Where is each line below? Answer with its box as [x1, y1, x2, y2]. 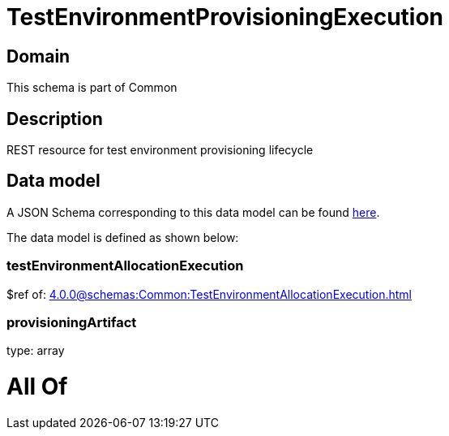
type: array [6, 343, 65, 358]
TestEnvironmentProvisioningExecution [6, 3, 444, 31]
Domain [6, 45, 71, 67]
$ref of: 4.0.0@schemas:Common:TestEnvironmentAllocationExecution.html [6, 287, 412, 301]
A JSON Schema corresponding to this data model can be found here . [6, 205, 380, 219]
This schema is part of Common [6, 80, 177, 95]
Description [6, 108, 103, 129]
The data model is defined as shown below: [6, 230, 239, 244]
